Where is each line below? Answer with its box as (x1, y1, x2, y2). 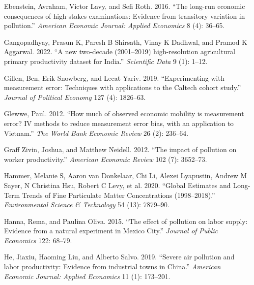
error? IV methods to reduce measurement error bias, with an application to (4, 118, 234, 128)
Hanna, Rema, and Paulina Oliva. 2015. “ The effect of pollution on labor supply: (4, 216, 248, 226)
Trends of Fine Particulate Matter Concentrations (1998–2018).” (22, 190, 215, 200)
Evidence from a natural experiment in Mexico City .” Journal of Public (4, 225, 218, 236)
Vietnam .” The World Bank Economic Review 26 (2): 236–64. (4, 127, 189, 138)
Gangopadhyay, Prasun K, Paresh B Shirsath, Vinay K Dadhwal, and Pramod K (4, 36, 248, 47)
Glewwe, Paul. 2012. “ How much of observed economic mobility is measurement (4, 108, 244, 119)
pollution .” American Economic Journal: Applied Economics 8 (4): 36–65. (4, 20, 225, 31)
